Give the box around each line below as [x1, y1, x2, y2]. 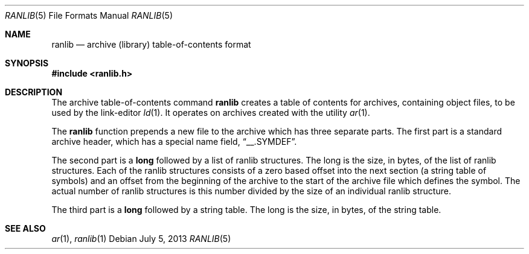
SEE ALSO [5, 223, 46, 233]
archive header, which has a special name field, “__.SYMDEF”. [51, 136, 297, 147]
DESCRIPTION [5, 87, 63, 97]
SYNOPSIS [5, 58, 49, 68]
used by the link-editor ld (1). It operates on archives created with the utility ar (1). [51, 107, 370, 118]
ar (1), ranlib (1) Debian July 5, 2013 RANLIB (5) [51, 233, 231, 244]
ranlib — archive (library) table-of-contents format [51, 39, 251, 49]
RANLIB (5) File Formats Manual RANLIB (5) [5, 10, 173, 21]
